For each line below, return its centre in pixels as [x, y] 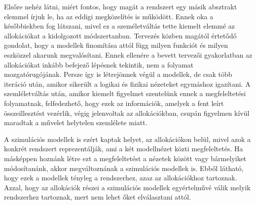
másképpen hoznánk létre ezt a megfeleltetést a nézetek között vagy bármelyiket [125, 158]
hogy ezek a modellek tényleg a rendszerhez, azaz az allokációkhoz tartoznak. [121, 178]
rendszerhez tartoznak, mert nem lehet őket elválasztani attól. [98, 197]
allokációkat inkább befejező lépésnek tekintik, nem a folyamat [99, 64]
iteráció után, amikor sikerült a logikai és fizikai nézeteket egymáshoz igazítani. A [127, 84]
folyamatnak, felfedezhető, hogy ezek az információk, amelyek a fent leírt [114, 103]
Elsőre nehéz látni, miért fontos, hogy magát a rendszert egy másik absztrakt [121, 6]
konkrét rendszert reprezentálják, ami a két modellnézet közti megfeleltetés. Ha [124, 149]
